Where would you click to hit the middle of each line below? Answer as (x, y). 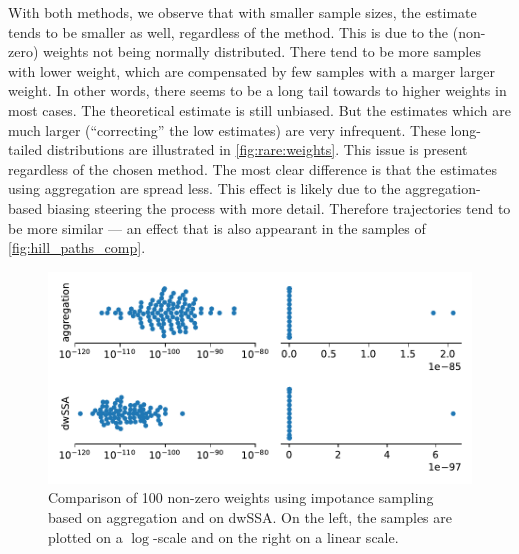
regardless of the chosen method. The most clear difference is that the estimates (253, 168)
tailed (25, 149)
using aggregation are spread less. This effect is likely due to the (204, 188)
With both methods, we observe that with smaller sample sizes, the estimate (242, 12)
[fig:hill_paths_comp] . (77, 247)
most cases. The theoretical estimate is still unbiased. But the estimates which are (259, 109)
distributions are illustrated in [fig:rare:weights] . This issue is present (257, 149)
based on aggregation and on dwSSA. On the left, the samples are (250, 516)
